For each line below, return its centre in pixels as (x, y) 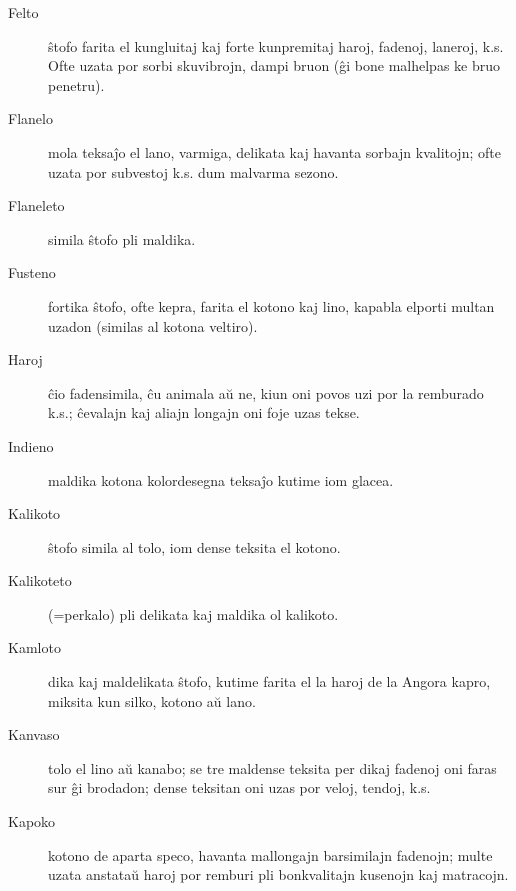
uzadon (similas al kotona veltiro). (153, 325)
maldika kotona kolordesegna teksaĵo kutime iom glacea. (221, 479)
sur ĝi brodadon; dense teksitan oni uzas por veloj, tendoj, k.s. (239, 787)
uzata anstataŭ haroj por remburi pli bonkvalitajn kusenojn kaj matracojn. (278, 874)
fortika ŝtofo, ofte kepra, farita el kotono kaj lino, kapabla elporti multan (271, 305)
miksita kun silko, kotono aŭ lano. (152, 700)
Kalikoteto (40, 580)
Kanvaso (34, 734)
